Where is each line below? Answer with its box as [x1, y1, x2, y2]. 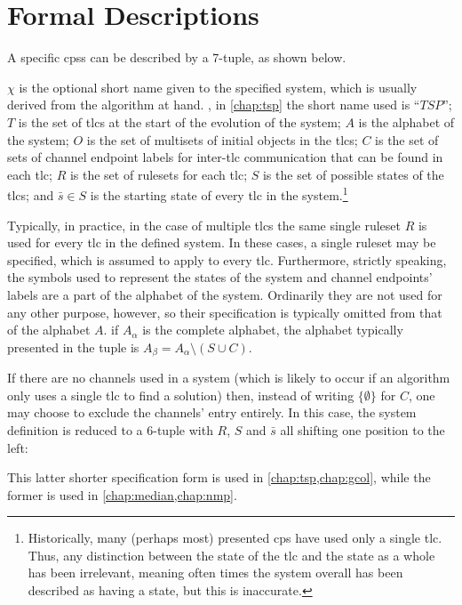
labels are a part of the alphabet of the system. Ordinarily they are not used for [7, 285, 442, 303]
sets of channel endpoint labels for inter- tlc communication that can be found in [7, 148, 443, 166]
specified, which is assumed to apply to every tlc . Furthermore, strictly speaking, [7, 250, 447, 269]
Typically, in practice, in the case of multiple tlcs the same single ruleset [7, 215, 401, 234]
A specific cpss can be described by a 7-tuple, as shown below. [7, 48, 346, 67]
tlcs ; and [7, 185, 54, 204]
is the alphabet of [358, 112, 455, 131]
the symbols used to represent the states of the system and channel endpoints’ [7, 268, 433, 286]
